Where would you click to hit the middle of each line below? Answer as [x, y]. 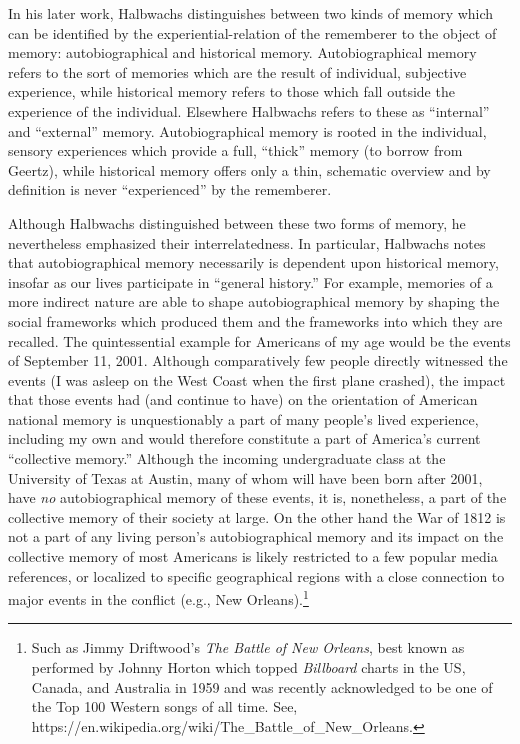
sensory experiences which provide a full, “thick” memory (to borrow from [235, 150]
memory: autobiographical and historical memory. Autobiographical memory [242, 52]
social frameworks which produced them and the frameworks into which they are [255, 320]
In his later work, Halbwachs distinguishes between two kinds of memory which [251, 13]
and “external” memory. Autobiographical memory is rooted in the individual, [247, 130]
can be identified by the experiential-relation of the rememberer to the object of [252, 32]
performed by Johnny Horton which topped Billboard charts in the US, [248, 667]
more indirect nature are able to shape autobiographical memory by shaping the [254, 301]
